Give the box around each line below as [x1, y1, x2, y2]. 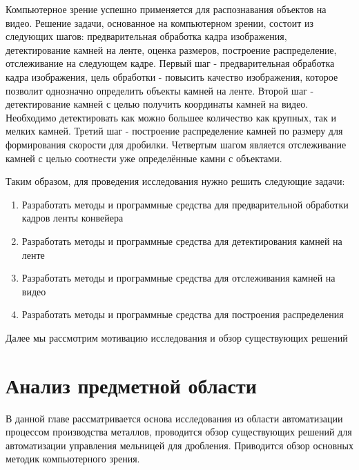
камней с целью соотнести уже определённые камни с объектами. [6, 150, 282, 165]
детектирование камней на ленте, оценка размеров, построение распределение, [6, 42, 337, 57]
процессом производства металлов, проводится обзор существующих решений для [6, 424, 352, 439]
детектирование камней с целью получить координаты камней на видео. [6, 97, 309, 111]
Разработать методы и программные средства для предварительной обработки [21, 197, 349, 211]
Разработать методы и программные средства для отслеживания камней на [21, 271, 336, 285]
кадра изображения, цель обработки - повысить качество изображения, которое [6, 69, 338, 84]
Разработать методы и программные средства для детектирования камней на [21, 233, 342, 248]
